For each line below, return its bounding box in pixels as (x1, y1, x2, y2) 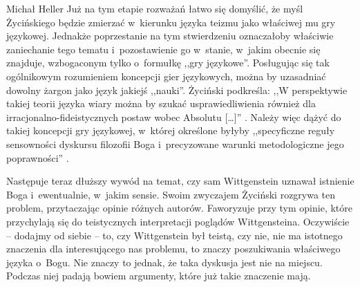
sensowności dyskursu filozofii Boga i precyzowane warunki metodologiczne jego (6, 136, 344, 151)
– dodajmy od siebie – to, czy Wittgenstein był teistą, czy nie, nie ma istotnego (6, 228, 343, 242)
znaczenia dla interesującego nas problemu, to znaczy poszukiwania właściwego (6, 241, 341, 256)
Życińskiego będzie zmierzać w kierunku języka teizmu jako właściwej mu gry (6, 15, 336, 29)
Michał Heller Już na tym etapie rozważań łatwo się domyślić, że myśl (6, 1, 303, 15)
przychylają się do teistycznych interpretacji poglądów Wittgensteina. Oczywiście (6, 214, 350, 228)
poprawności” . (6, 150, 69, 165)
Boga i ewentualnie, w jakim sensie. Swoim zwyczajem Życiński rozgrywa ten (6, 187, 336, 201)
